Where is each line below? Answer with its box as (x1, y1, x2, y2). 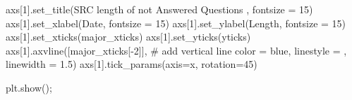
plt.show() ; (6, 80, 52, 94)
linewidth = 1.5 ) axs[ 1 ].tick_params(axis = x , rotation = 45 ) (6, 57, 257, 71)
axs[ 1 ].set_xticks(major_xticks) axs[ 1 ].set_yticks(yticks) (6, 29, 251, 44)
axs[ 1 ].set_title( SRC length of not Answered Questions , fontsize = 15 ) (6, 2, 313, 16)
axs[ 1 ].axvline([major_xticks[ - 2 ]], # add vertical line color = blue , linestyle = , (6, 43, 347, 57)
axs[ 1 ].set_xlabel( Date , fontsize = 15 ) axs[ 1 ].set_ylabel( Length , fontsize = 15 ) (6, 15, 346, 30)
